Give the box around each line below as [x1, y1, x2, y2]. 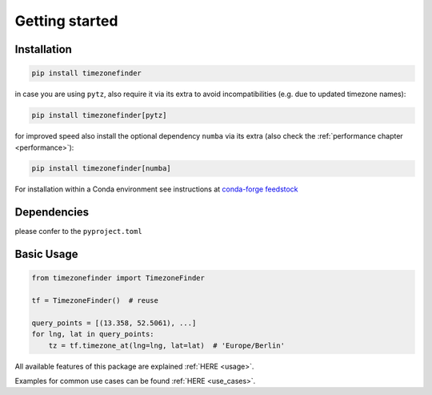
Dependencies [14, 205, 90, 220]
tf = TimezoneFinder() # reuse [31, 296, 159, 305]
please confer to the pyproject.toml [14, 227, 143, 236]
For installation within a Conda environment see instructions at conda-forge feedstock [14, 184, 299, 194]
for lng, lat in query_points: [31, 329, 155, 339]
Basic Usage [14, 248, 78, 261]
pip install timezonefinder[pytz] [31, 111, 167, 120]
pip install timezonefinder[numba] [31, 164, 171, 173]
